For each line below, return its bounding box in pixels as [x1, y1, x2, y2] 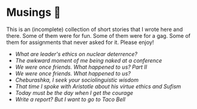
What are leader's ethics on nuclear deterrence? [15, 50, 138, 57]
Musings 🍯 [6, 5, 61, 19]
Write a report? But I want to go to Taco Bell [15, 96, 126, 103]
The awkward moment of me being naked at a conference [15, 57, 163, 64]
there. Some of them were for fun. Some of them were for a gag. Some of [6, 32, 191, 39]
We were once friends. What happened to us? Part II [15, 63, 148, 71]
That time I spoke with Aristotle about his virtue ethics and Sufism [15, 82, 181, 90]
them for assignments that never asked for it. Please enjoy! [6, 38, 154, 46]
